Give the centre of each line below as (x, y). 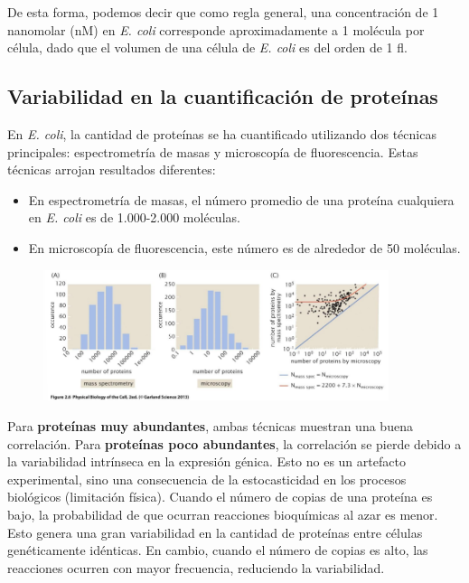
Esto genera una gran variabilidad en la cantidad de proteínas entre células (215, 532)
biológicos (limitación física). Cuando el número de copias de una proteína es (220, 497)
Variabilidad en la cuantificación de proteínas (223, 96)
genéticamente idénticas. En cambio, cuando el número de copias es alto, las (218, 550)
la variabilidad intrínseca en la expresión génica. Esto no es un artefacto (206, 461)
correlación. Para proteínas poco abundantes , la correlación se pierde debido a (234, 443)
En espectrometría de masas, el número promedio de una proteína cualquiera (241, 199)
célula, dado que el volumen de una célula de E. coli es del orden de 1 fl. (207, 47)
